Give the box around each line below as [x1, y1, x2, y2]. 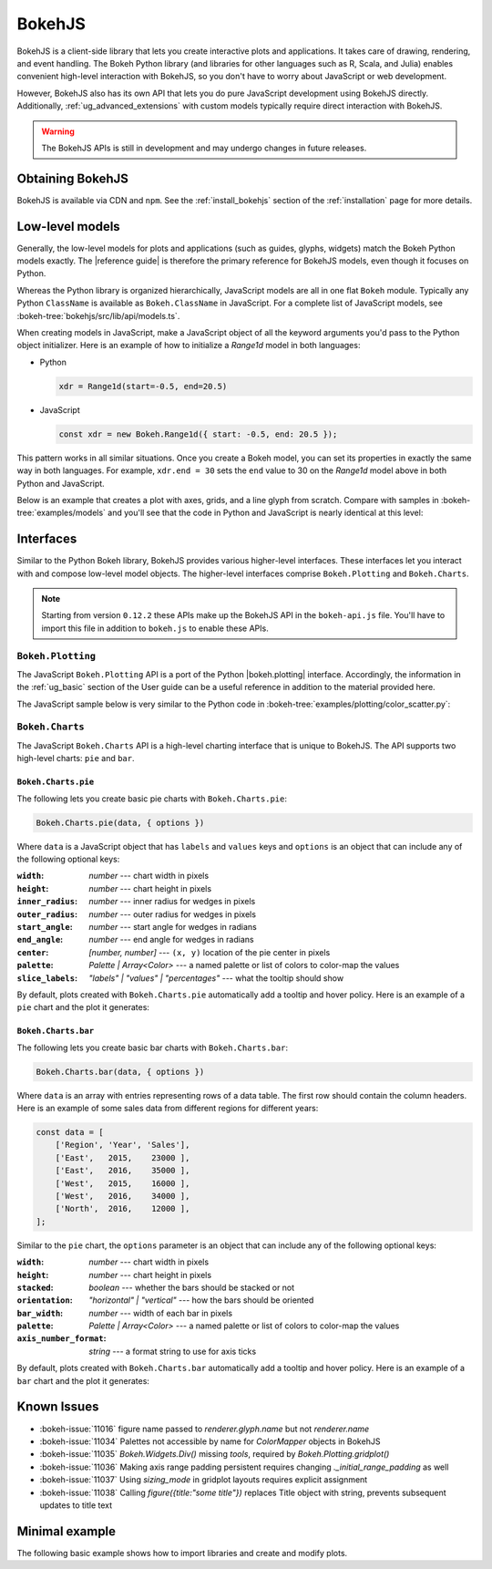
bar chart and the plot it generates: [16, 1375, 150, 1386]
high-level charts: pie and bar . [16, 753, 136, 764]
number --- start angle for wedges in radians [88, 921, 257, 932]
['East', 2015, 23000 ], [55, 1152, 190, 1162]
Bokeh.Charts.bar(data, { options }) [36, 1067, 205, 1077]
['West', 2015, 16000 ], [55, 1178, 190, 1189]
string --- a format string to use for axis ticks [88, 1346, 257, 1357]
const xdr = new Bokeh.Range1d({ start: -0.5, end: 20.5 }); [58, 428, 338, 439]
